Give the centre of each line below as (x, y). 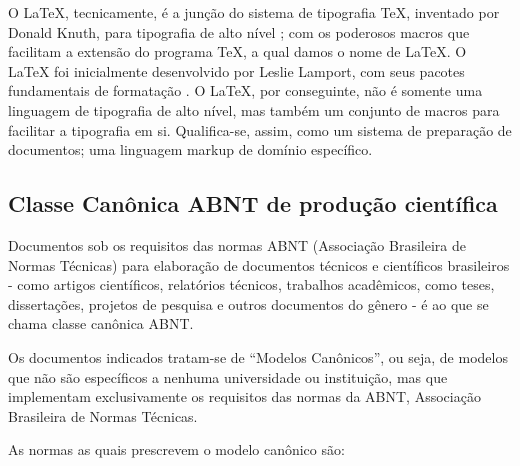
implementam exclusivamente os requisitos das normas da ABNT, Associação (244, 396)
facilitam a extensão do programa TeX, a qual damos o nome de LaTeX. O (237, 51)
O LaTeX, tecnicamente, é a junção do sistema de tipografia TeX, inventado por (254, 12)
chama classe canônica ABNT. (101, 323)
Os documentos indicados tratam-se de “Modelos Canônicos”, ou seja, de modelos (258, 356)
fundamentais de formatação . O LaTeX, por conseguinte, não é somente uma (245, 90)
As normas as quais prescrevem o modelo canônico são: (176, 449)
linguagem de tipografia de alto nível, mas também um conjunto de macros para (254, 109)
